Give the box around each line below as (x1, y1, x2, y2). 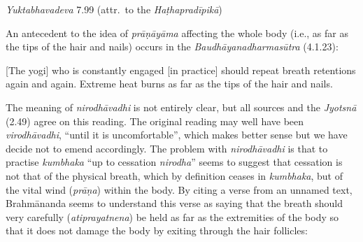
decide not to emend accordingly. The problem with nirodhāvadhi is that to (6, 141, 328, 155)
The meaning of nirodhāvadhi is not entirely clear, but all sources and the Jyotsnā (6, 99, 357, 114)
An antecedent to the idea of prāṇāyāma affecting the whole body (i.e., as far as (6, 25, 348, 40)
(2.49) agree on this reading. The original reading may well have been (6, 113, 304, 128)
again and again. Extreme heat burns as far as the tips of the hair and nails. (6, 76, 333, 91)
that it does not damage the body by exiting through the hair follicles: (6, 223, 308, 238)
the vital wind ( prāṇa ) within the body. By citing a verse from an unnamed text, (6, 182, 353, 197)
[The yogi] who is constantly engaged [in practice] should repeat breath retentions (6, 62, 356, 77)
